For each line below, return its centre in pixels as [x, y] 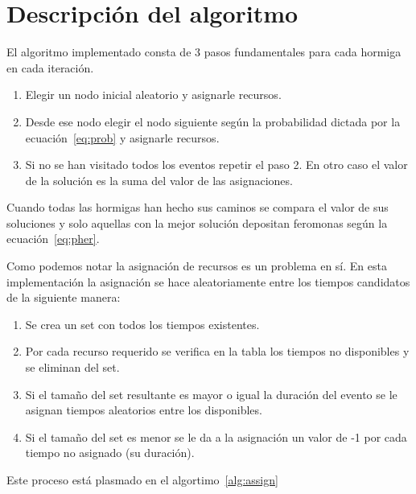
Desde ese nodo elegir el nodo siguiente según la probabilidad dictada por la [213, 121]
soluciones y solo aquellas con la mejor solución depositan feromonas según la [197, 222]
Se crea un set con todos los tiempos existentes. [142, 324]
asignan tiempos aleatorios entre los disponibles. [144, 410]
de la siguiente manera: [64, 297]
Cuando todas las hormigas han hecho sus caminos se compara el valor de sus [198, 207]
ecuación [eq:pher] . [53, 239]
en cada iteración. [50, 67]
